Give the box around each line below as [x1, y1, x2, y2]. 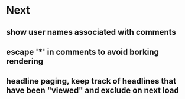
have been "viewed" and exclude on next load [6, 85, 179, 95]
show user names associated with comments [6, 27, 176, 37]
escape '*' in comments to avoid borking [6, 47, 160, 57]
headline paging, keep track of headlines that [6, 76, 176, 86]
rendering [6, 56, 44, 66]
